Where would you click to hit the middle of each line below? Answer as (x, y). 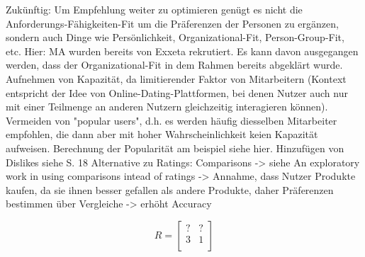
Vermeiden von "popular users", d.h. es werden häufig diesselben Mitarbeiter (172, 120)
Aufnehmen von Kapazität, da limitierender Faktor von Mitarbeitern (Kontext (176, 78)
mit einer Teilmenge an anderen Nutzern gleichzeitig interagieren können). (167, 107)
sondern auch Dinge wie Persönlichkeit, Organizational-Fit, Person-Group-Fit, (175, 37)
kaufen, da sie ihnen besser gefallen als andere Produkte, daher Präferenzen (170, 189)
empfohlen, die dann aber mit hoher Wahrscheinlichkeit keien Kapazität (162, 134)
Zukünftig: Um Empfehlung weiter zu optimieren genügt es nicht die (154, 9)
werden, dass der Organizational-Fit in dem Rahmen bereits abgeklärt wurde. (174, 65)
